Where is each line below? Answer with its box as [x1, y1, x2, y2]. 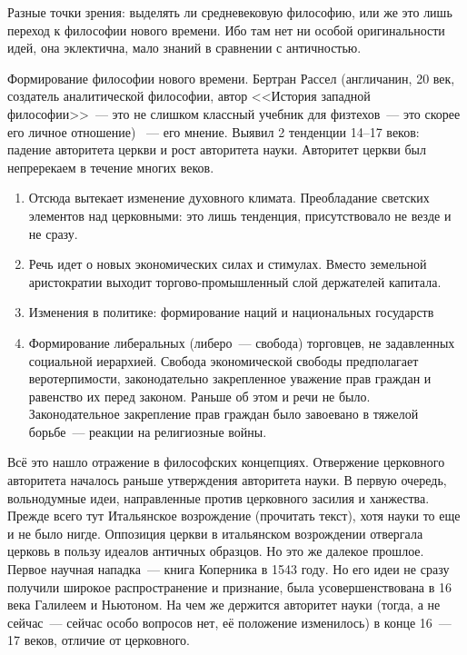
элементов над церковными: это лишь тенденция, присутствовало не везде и [28, 205, 452, 224]
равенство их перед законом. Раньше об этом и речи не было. [28, 386, 371, 405]
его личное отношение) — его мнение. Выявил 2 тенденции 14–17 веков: [7, 122, 420, 141]
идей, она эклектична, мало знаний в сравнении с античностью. [7, 38, 362, 57]
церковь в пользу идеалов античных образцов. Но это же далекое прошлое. [7, 541, 424, 561]
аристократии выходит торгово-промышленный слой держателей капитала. [28, 272, 442, 291]
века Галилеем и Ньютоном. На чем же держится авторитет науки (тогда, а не [7, 595, 441, 614]
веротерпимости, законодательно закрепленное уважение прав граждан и [28, 369, 432, 388]
